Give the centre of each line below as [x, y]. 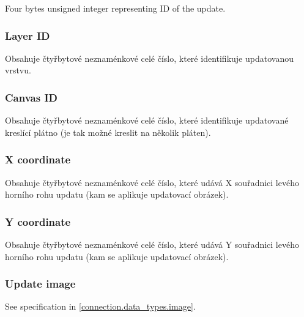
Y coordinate [38, 221]
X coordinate [38, 159]
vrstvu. [18, 70]
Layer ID [28, 35]
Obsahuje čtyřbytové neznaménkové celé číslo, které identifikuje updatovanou [149, 58]
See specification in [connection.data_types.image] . [100, 306]
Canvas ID [31, 97]
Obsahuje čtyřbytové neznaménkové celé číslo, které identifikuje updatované [147, 120]
